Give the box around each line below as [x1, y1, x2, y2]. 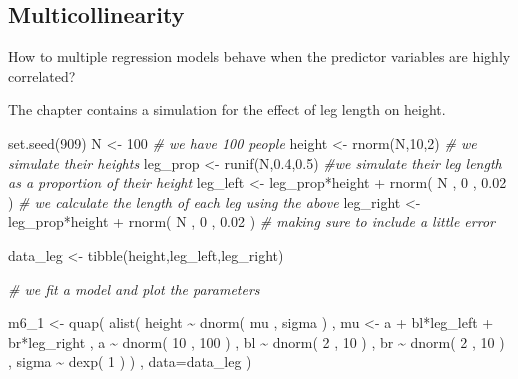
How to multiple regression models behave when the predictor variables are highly [8, 46, 511, 67]
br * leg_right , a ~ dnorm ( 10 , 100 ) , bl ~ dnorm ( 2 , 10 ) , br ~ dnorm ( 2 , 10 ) [8, 331, 505, 352]
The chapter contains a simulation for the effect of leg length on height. [8, 99, 446, 120]
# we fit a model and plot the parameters [8, 278, 260, 299]
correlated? [8, 65, 76, 86]
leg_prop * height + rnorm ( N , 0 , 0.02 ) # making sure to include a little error [8, 211, 495, 232]
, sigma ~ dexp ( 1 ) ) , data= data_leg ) [8, 351, 252, 372]
